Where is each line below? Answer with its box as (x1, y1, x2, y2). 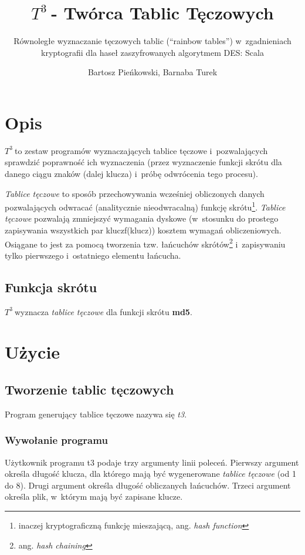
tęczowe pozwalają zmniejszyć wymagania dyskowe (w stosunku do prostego (5, 212, 279, 225)
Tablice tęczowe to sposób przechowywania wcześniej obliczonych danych (5, 187, 265, 199)
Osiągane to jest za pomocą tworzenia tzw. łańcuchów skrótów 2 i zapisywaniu (5, 236, 286, 250)
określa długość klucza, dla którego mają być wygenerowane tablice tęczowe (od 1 (5, 467, 296, 480)
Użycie (5, 340, 60, 364)
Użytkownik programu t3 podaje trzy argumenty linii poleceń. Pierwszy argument (5, 456, 299, 468)
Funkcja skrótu (5, 277, 97, 296)
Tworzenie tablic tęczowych (5, 380, 174, 399)
